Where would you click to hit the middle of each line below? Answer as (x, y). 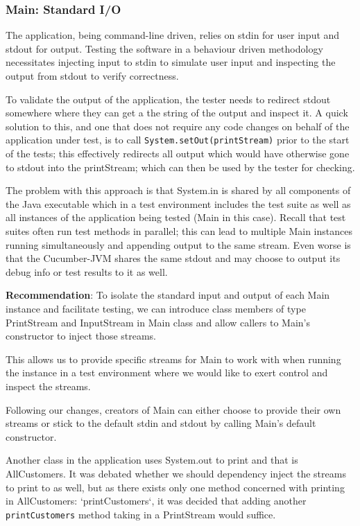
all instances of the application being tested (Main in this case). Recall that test (176, 217)
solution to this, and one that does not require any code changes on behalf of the (178, 126)
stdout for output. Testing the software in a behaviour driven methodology (164, 48)
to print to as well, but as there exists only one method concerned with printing (175, 487)
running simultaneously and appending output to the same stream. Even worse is (178, 244)
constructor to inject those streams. (81, 336)
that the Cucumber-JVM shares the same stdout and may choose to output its (173, 258)
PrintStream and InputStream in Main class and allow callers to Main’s (158, 322)
